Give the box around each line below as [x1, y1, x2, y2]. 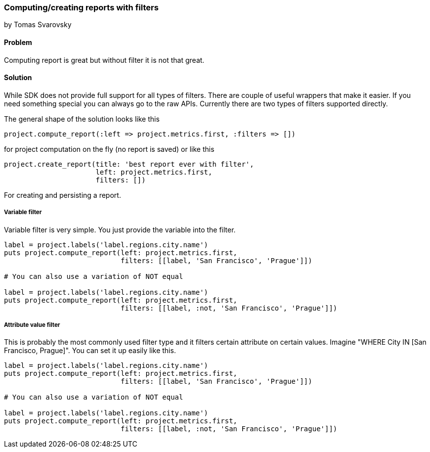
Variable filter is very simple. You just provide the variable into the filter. [4, 225, 236, 234]
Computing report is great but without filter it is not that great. [4, 55, 205, 64]
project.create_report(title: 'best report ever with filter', [4, 160, 254, 168]
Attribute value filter [4, 321, 60, 328]
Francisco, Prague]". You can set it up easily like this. [4, 346, 176, 355]
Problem [4, 38, 32, 46]
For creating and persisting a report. [4, 190, 121, 199]
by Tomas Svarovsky [4, 20, 72, 29]
